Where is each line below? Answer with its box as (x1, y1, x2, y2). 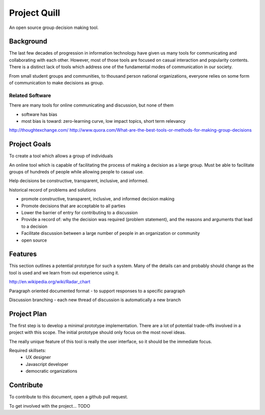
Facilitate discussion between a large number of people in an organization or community (21, 230, 200, 236)
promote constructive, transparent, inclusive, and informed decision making (21, 196, 175, 202)
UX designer (26, 354, 51, 360)
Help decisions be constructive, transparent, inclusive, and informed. (9, 178, 149, 184)
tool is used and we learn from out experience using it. (9, 270, 120, 276)
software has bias (21, 111, 57, 117)
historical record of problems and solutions (9, 187, 96, 193)
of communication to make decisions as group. (9, 80, 104, 86)
